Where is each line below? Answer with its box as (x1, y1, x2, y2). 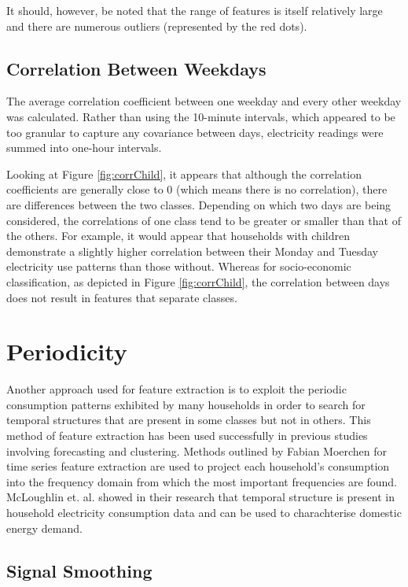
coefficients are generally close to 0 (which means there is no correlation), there (6, 181, 388, 198)
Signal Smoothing (6, 558, 153, 582)
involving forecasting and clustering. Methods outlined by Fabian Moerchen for (6, 442, 388, 459)
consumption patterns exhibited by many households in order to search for (6, 396, 366, 412)
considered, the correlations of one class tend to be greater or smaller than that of (6, 212, 401, 228)
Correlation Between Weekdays (6, 56, 266, 80)
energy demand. (6, 519, 83, 536)
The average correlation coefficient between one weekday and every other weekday (6, 93, 402, 109)
